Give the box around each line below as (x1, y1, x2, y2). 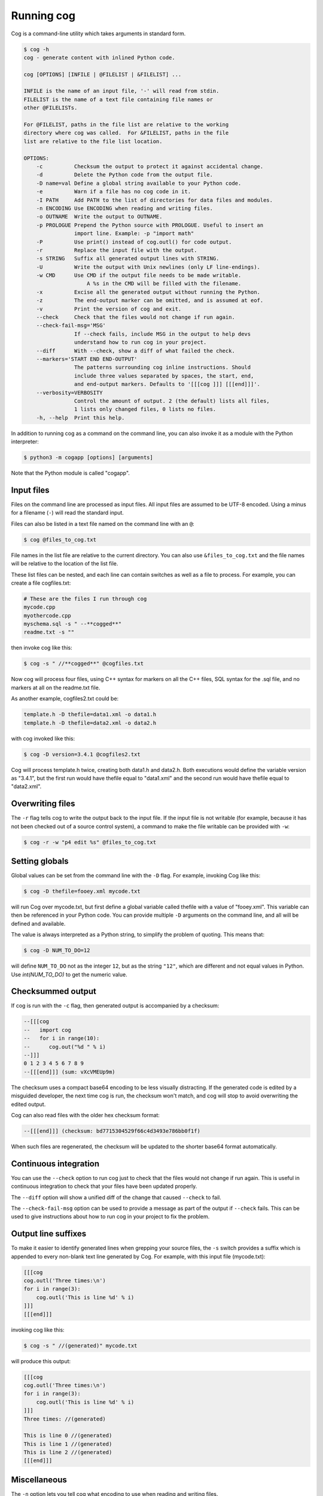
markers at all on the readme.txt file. (11, 684, 100, 691)
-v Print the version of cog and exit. (36, 305, 182, 312)
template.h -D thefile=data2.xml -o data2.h (23, 719, 157, 726)
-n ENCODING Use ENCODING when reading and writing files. (36, 205, 214, 212)
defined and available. (11, 920, 66, 927)
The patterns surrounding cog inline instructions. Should (74, 364, 251, 371)
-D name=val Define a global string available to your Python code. (36, 180, 242, 187)
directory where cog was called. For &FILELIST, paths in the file (23, 129, 229, 136)
